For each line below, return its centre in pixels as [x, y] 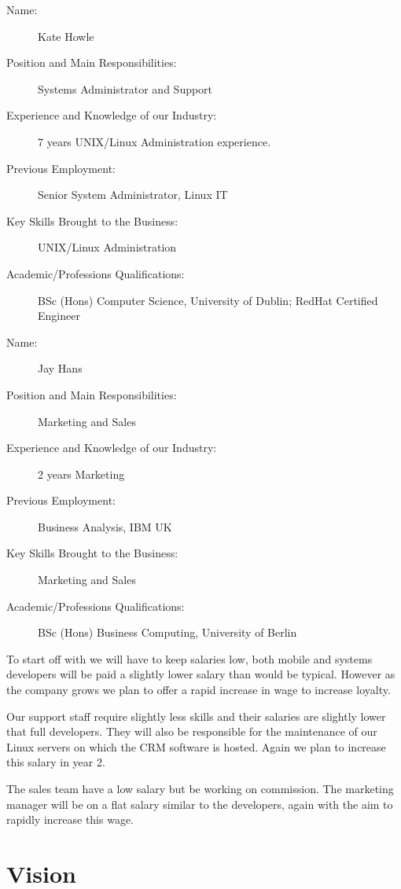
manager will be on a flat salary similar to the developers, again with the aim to [200, 804]
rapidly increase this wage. [70, 819]
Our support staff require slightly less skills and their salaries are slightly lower [196, 716]
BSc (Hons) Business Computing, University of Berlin [167, 632]
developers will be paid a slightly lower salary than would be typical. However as [201, 674]
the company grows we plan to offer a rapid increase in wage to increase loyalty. [199, 690]
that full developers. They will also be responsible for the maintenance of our [192, 731]
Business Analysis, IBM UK [105, 526]
